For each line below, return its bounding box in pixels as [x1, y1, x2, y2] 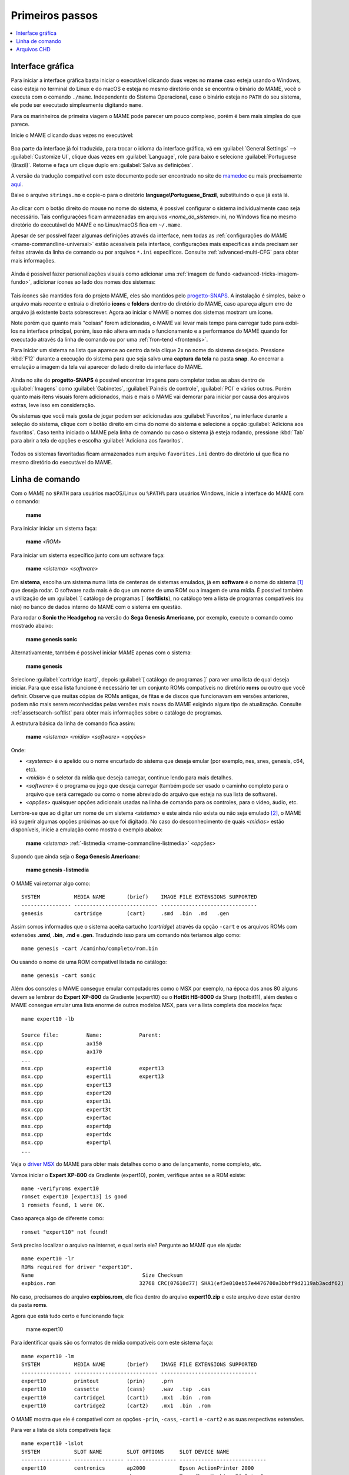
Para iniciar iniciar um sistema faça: [11, 525, 97, 532]
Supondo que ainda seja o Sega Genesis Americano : [11, 853, 141, 860]
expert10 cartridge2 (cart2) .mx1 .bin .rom [21, 1402, 211, 1410]
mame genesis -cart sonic [21, 972, 97, 979]
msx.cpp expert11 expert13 [21, 1073, 164, 1080]
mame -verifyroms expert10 [21, 1185, 99, 1192]
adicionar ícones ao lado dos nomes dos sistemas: [33, 278, 156, 286]
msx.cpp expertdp [21, 1123, 112, 1129]
